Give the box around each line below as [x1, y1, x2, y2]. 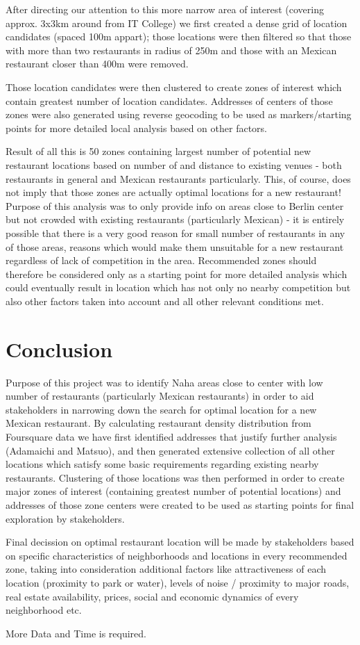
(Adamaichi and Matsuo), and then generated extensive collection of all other [6, 443, 335, 457]
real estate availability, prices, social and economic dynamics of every [6, 589, 299, 603]
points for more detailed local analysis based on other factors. [6, 120, 267, 135]
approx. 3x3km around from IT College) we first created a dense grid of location [6, 15, 348, 30]
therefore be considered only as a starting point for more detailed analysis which [6, 266, 348, 281]
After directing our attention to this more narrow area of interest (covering [6, 2, 325, 16]
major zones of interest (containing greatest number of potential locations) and [6, 484, 341, 498]
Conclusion [6, 334, 113, 363]
